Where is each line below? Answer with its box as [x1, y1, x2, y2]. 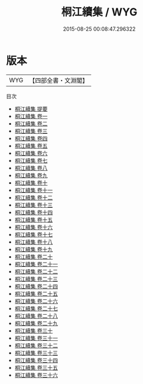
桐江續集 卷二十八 [14, 312, 58, 320]
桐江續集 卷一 [14, 112, 48, 120]
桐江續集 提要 [14, 105, 48, 112]
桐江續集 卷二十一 [14, 260, 58, 267]
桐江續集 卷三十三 [14, 349, 58, 356]
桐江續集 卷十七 [14, 231, 53, 238]
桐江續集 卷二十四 [14, 282, 58, 290]
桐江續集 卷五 [14, 142, 48, 149]
